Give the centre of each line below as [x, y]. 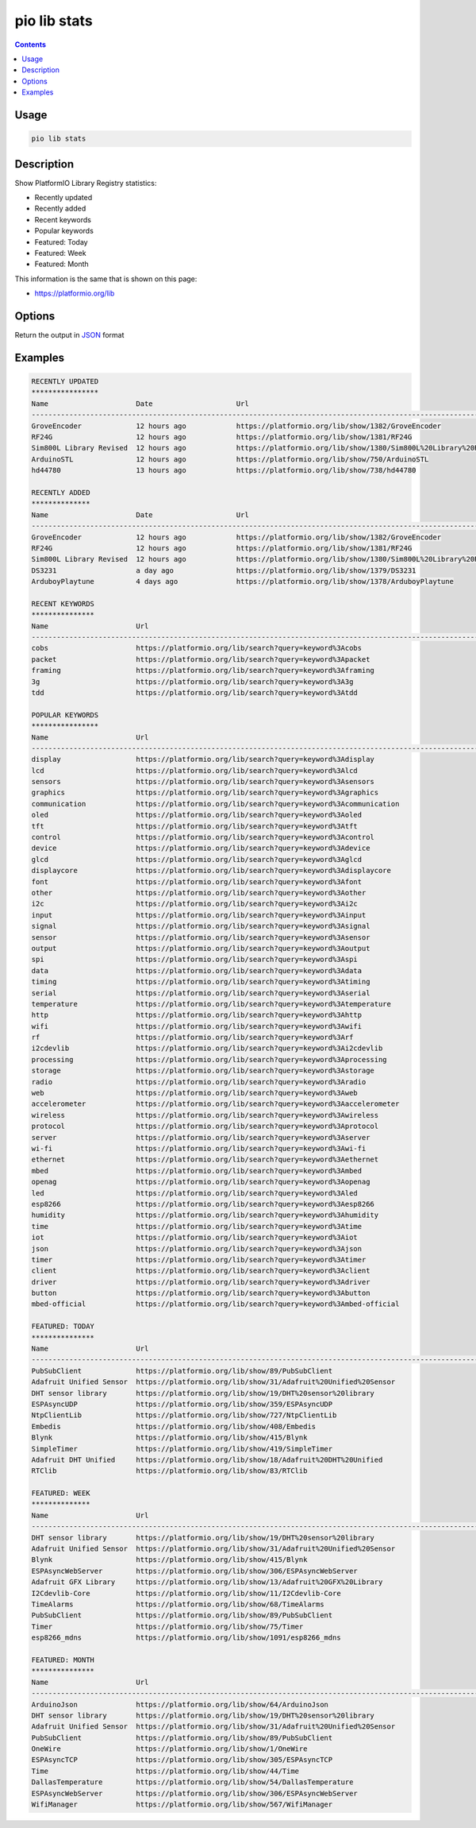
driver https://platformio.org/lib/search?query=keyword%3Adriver [201, 1282]
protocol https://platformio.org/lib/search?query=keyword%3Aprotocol [205, 1127]
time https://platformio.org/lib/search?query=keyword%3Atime [197, 1226]
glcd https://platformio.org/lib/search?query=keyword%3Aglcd [197, 859]
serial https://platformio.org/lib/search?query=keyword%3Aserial [201, 993]
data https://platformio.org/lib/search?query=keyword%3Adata [197, 970]
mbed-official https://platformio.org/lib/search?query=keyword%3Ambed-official [215, 1304]
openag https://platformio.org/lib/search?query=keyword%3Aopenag [201, 1182]
